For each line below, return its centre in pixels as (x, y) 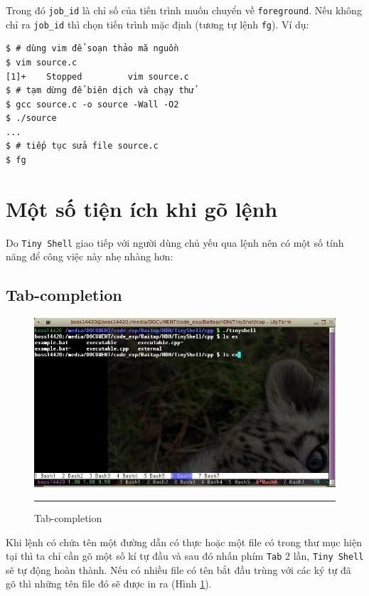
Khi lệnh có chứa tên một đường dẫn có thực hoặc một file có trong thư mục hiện (184, 542)
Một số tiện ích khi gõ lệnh (142, 208)
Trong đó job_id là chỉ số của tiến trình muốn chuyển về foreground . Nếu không (184, 10)
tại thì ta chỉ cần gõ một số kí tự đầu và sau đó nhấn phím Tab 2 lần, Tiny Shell (185, 556)
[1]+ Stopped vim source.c (97, 76)
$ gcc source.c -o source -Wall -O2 (92, 104)
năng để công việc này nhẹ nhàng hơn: (90, 256)
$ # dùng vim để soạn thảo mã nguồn (92, 49)
